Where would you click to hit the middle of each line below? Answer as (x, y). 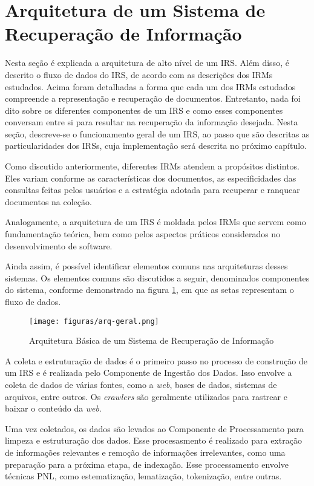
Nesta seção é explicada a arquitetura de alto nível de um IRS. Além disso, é (147, 63)
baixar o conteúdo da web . (53, 408)
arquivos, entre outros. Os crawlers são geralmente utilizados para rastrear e (146, 396)
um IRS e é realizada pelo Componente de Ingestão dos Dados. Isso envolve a (149, 373)
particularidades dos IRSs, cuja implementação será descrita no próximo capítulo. (156, 146)
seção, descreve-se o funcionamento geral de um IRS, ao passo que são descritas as (157, 133)
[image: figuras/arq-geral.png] (94, 321)
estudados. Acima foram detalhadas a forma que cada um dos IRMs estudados (150, 86)
